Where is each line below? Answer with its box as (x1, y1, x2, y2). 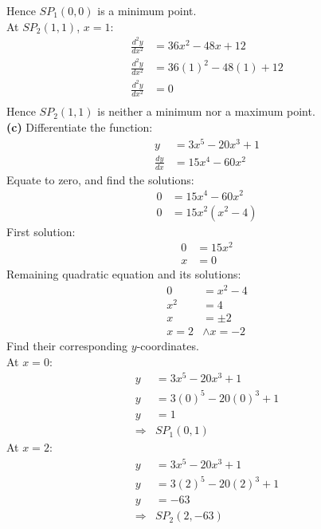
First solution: (6, 223, 76, 239)
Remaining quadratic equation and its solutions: (6, 266, 241, 282)
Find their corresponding (6, 338, 128, 354)
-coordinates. (136, 338, 199, 354)
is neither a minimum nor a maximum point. (97, 103, 315, 120)
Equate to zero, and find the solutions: (6, 171, 194, 188)
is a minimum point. (97, 2, 197, 18)
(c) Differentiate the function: (6, 118, 153, 135)
